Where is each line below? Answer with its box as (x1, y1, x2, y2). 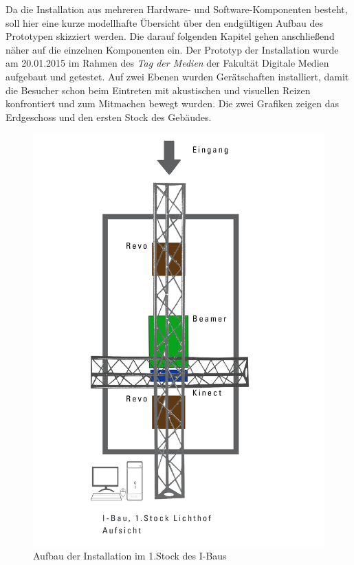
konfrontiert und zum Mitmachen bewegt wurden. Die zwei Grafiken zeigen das (5, 96, 340, 111)
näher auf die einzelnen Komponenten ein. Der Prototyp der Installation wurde (5, 42, 339, 56)
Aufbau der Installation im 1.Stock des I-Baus (33, 549, 227, 563)
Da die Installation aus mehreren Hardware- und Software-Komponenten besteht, (5, 2, 348, 16)
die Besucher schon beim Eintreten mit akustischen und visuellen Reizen (5, 82, 311, 97)
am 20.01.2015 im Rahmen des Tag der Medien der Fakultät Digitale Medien (5, 56, 329, 70)
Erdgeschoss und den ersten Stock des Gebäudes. (5, 109, 212, 124)
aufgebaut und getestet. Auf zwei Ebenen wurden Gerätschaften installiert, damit (5, 69, 349, 83)
